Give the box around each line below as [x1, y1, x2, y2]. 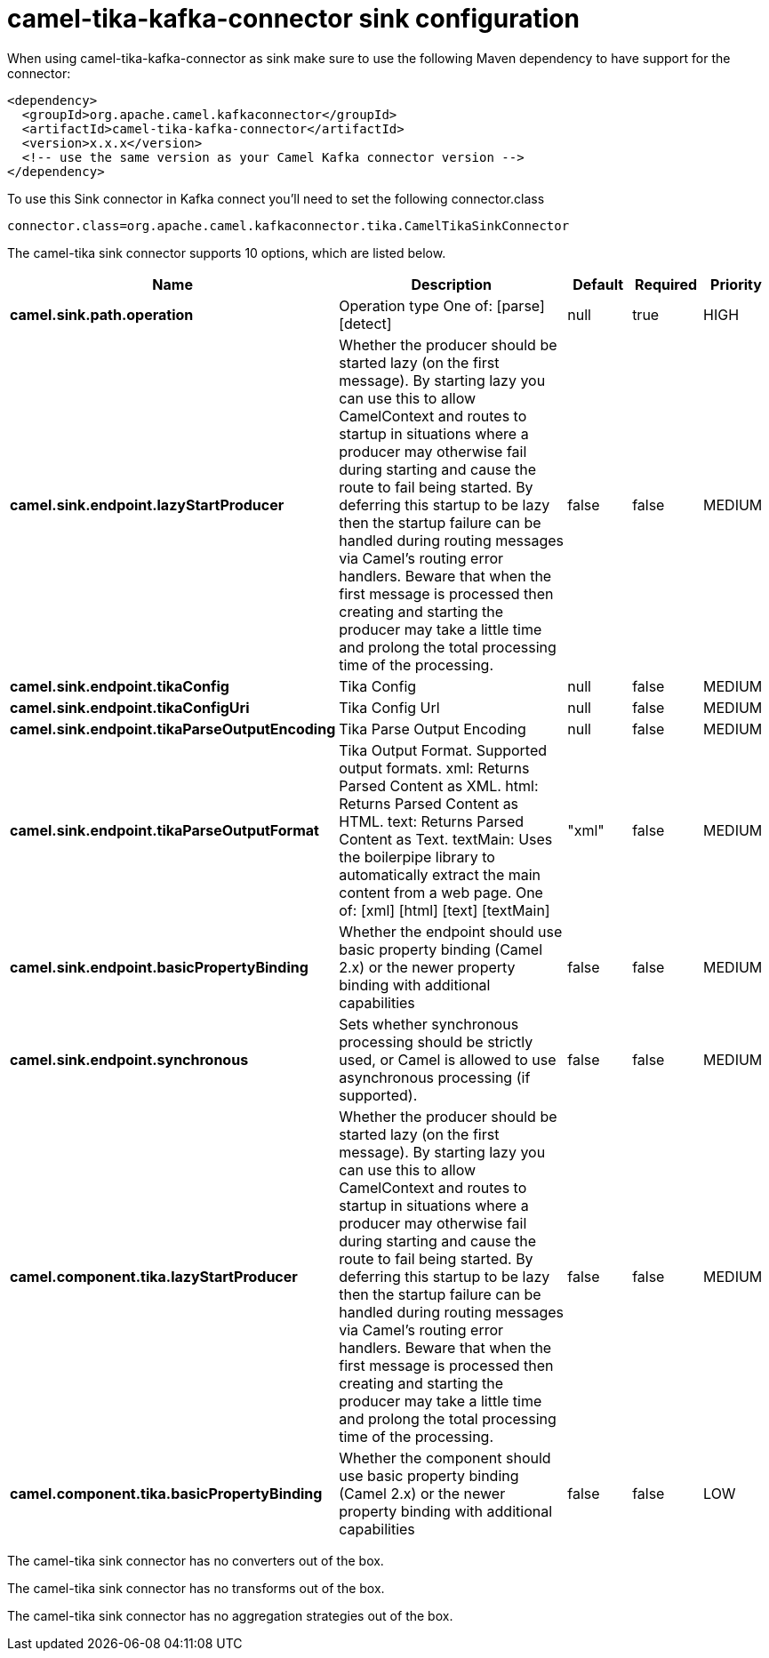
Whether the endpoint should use [339, 922, 563, 941]
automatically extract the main [339, 865, 541, 884]
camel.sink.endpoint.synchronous [10, 1050, 249, 1069]
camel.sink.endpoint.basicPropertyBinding [10, 957, 308, 976]
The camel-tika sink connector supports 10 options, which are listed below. [7, 244, 446, 260]
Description [411, 275, 492, 293]
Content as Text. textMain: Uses [339, 829, 553, 848]
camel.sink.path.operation [10, 305, 194, 324]
